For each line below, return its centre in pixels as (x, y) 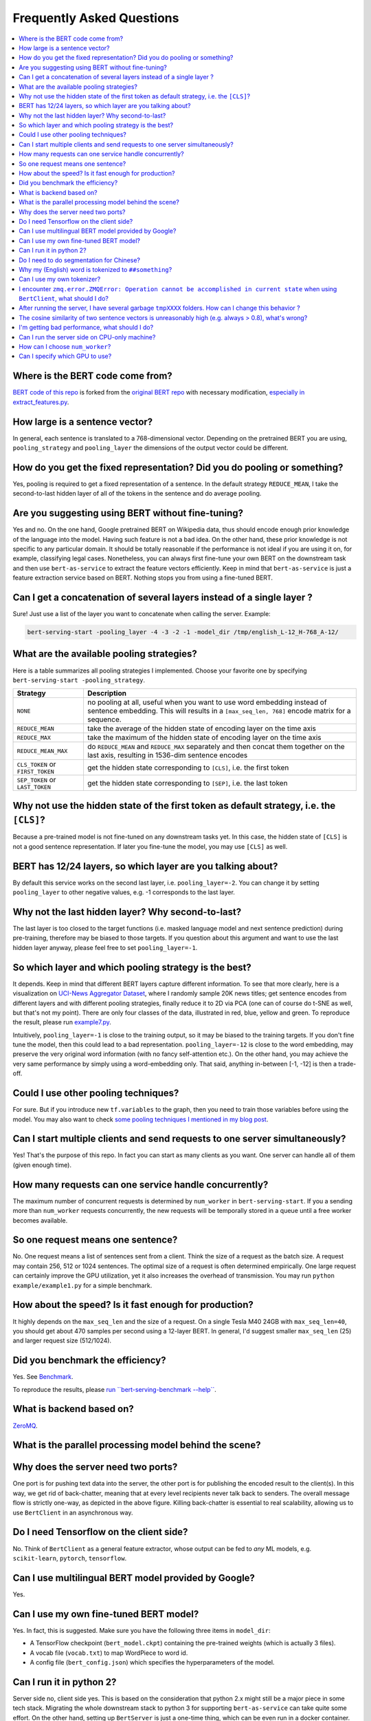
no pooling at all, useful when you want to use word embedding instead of (207, 702)
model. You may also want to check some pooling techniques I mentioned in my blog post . (140, 1119)
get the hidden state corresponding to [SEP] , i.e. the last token (187, 783)
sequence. (104, 719)
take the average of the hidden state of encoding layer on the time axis (201, 728)
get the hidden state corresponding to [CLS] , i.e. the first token (188, 768)
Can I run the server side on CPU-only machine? (87, 337)
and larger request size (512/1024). (62, 1341)
